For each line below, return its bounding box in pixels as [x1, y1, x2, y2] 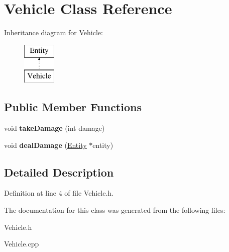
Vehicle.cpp [4, 238, 39, 249]
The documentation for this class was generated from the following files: [4, 205, 225, 215]
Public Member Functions [4, 99, 142, 115]
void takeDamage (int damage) [4, 123, 105, 133]
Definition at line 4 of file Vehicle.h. [4, 188, 113, 198]
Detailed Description [4, 164, 114, 180]
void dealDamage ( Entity [4, 139, 87, 150]
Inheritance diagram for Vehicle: [4, 27, 103, 38]
